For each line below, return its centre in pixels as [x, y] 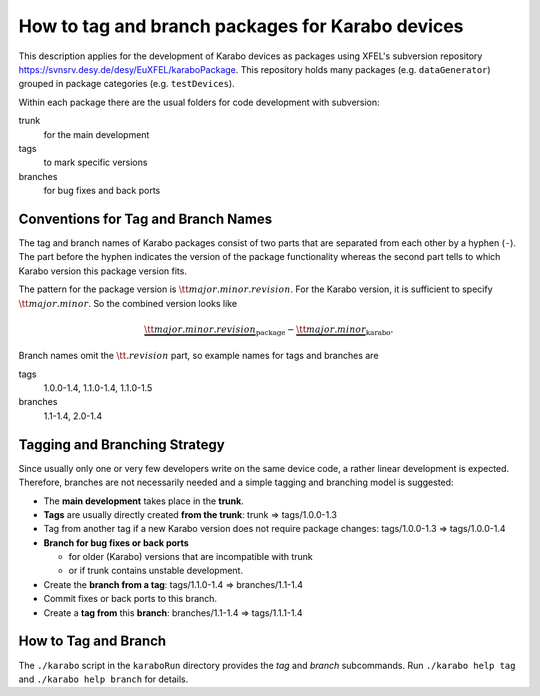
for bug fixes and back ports [102, 191]
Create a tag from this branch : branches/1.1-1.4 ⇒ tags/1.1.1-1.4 [173, 612]
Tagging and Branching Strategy [121, 444]
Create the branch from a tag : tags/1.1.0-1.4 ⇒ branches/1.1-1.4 [173, 584]
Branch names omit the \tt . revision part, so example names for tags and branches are [198, 356]
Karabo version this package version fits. [102, 271]
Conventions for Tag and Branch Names [145, 218]
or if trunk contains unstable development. [156, 571]
